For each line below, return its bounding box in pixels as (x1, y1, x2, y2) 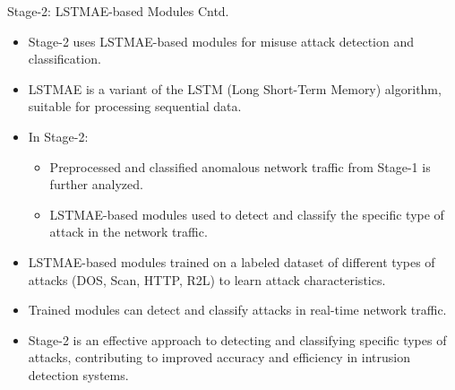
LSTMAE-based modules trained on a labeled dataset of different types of (28, 252, 435, 271)
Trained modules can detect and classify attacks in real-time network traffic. (28, 300, 447, 319)
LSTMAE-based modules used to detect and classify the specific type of (49, 204, 444, 223)
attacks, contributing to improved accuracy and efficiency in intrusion (28, 348, 410, 367)
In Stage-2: (28, 126, 89, 145)
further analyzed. (49, 175, 143, 194)
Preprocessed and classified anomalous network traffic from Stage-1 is (49, 157, 431, 176)
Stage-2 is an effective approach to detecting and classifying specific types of (28, 330, 447, 349)
